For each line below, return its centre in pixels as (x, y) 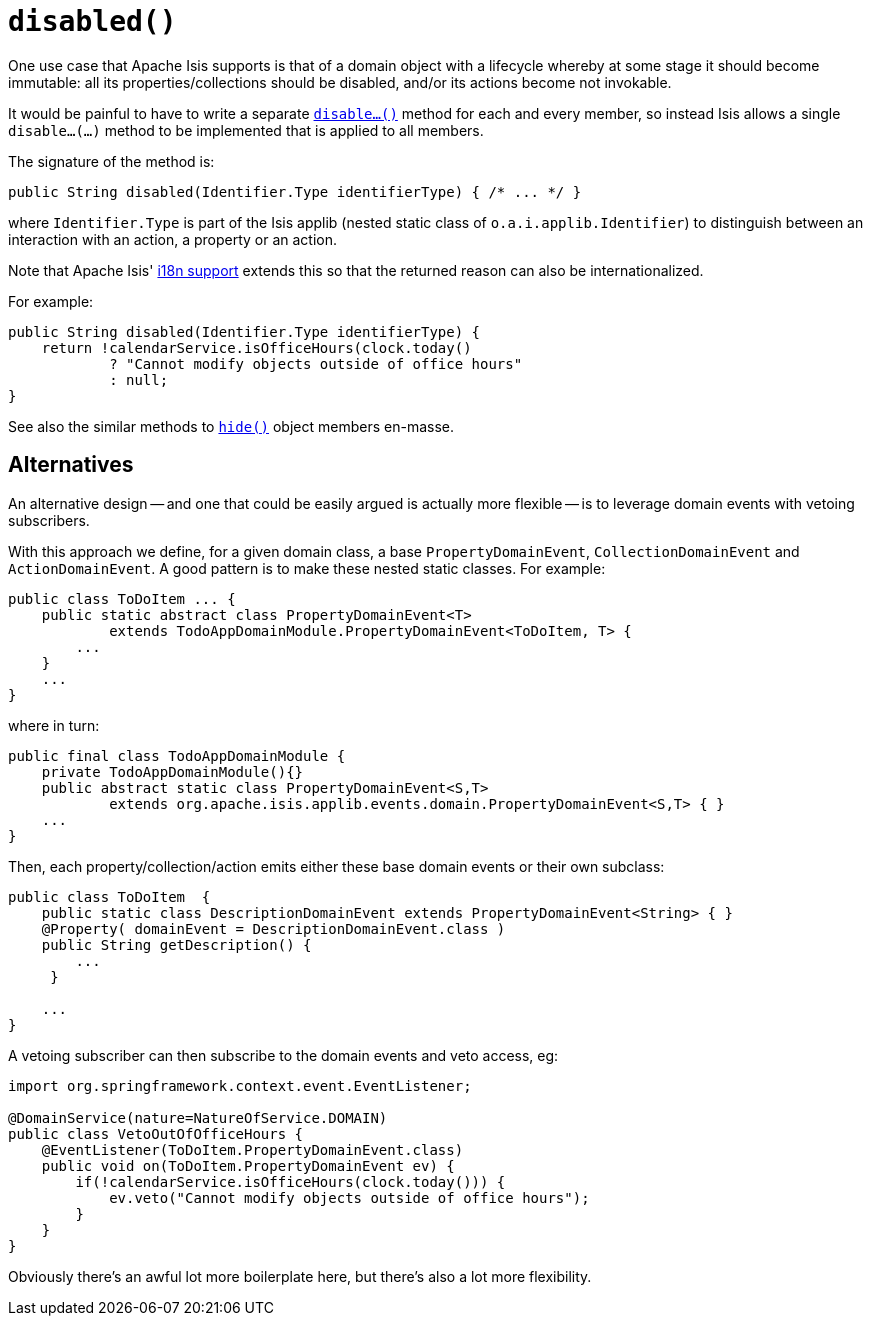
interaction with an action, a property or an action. (173, 239)
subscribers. (49, 520)
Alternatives (71, 465)
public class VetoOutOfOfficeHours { (156, 1133)
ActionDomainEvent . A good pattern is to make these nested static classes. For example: (307, 568)
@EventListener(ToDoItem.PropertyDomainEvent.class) (252, 1149)
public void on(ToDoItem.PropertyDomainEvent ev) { (248, 1165)
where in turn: (54, 725)
